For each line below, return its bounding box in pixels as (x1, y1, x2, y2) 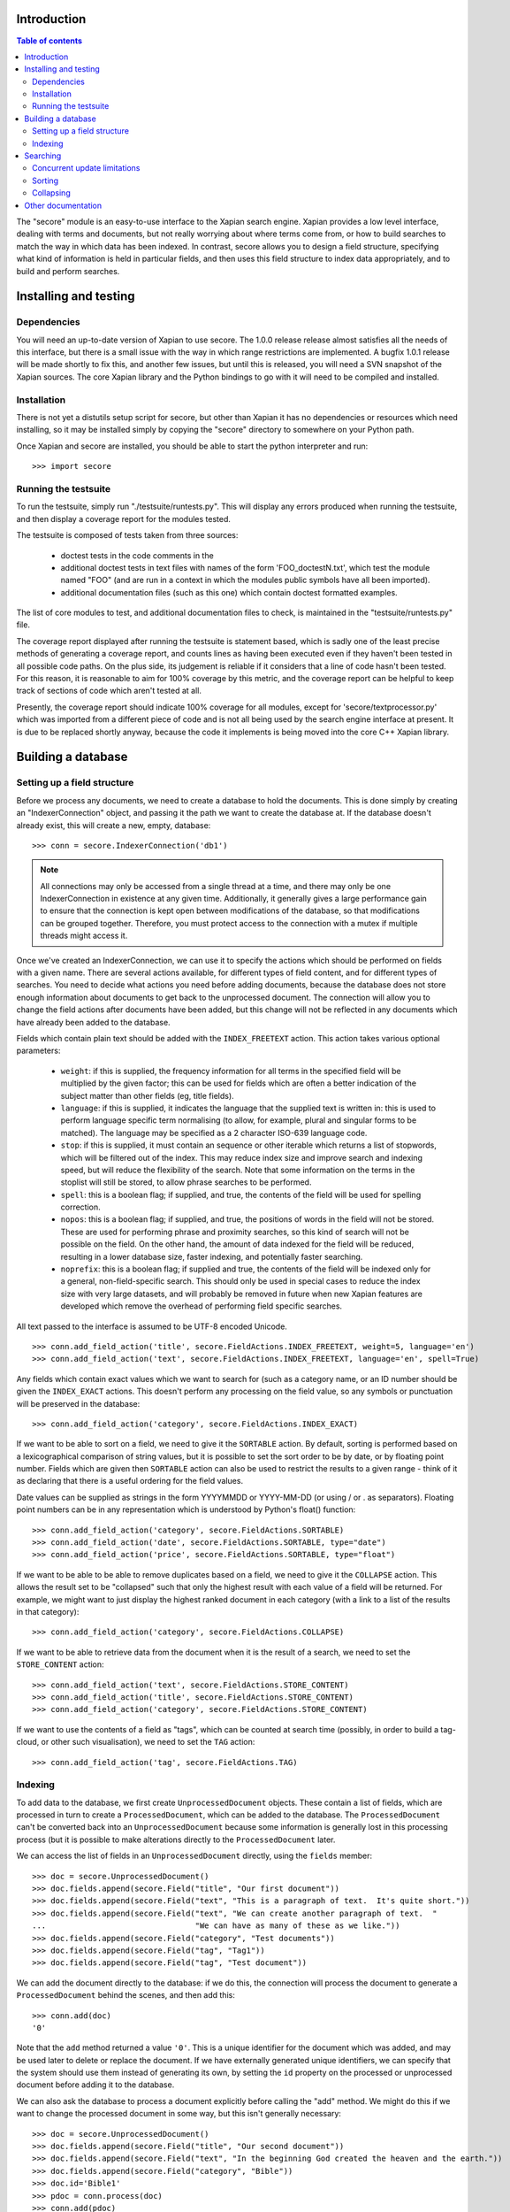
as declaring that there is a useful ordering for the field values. (16, 1476, 243, 1486)
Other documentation (24, 200, 103, 211)
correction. (60, 1202, 101, 1212)
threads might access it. (40, 930, 128, 941)
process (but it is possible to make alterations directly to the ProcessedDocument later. (16, 1834, 336, 1845)
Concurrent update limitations (32, 163, 141, 173)
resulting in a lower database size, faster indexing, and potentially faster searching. (60, 1251, 363, 1262)
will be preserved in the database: (16, 1398, 141, 1409)
